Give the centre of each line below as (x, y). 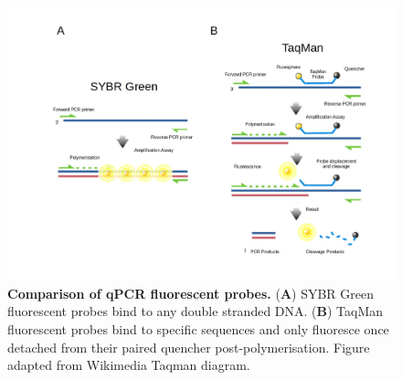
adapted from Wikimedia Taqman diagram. (129, 365)
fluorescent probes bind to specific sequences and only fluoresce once (198, 329)
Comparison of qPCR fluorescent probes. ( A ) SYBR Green (191, 293)
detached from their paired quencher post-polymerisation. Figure (189, 347)
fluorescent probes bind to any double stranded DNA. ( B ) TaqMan (196, 311)
